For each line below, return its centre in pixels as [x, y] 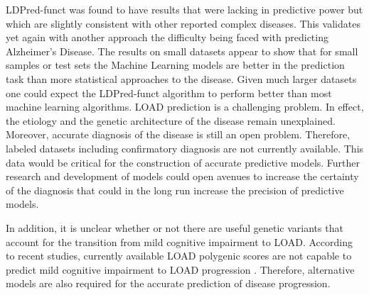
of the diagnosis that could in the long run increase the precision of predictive [175, 190]
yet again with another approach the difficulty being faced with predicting [167, 37]
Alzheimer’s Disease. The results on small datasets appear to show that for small [182, 51]
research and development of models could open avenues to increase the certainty [182, 176]
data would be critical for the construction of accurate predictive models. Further [183, 162]
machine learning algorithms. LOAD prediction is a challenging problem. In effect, [185, 107]
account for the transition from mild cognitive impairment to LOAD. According [179, 241]
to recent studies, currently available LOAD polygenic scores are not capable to [179, 256]
